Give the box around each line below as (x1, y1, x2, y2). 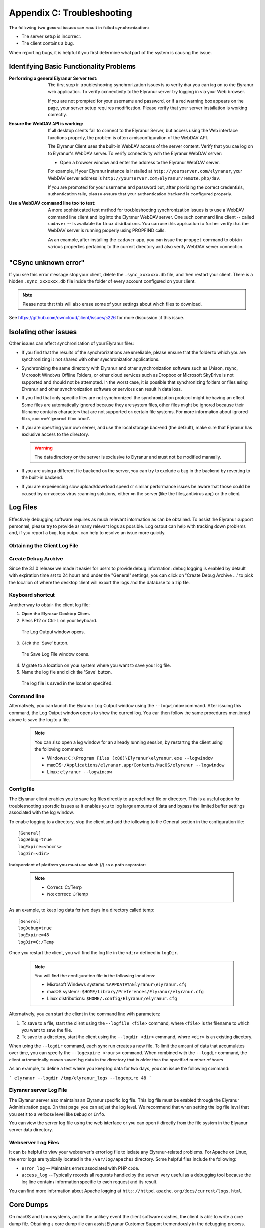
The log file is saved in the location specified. (21, 680, 113, 686)
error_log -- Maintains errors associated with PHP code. (21, 1165, 140, 1171)
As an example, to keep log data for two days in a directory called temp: (9, 907, 155, 913)
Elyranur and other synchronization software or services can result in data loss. (21, 386, 182, 391)
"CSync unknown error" (9, 258, 85, 267)
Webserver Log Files (9, 1139, 59, 1146)
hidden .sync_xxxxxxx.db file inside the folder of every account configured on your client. (9, 278, 196, 284)
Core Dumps (9, 1201, 49, 1209)
